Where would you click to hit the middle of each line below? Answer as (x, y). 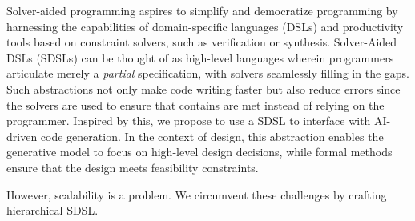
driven (22, 136)
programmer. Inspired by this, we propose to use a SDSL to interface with (189, 121)
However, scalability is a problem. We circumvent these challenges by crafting (197, 194)
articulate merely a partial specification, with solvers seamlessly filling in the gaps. (208, 73)
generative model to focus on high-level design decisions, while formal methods (199, 152)
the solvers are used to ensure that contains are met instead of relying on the (195, 104)
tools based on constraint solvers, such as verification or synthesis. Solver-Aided (202, 42)
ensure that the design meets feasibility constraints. (133, 167)
